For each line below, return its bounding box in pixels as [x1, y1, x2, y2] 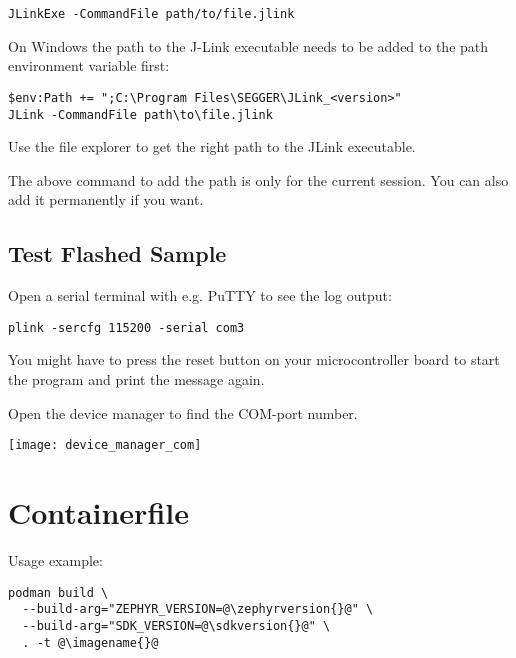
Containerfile [8, 492, 189, 533]
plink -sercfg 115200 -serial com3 [8, 320, 245, 335]
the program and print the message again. [8, 368, 265, 389]
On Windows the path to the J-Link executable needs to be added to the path [8, 35, 489, 56]
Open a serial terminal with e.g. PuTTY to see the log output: [8, 285, 392, 306]
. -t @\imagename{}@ [22, 635, 159, 650]
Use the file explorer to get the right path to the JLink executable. [8, 136, 416, 157]
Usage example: [8, 549, 103, 570]
